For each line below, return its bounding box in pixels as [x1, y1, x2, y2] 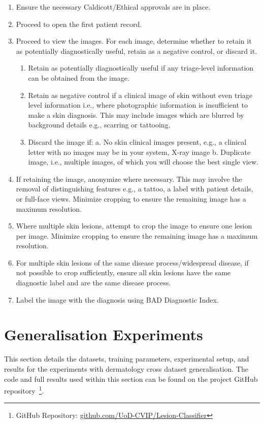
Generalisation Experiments [4, 324, 203, 345]
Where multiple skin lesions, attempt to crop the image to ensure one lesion [16, 220, 252, 231]
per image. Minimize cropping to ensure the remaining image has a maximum [16, 230, 258, 241]
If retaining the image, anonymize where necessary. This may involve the [16, 173, 242, 184]
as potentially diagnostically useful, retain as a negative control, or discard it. [16, 45, 257, 56]
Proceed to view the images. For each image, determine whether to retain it [16, 36, 252, 46]
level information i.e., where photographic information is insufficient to [28, 100, 248, 110]
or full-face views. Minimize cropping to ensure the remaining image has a [16, 193, 246, 204]
